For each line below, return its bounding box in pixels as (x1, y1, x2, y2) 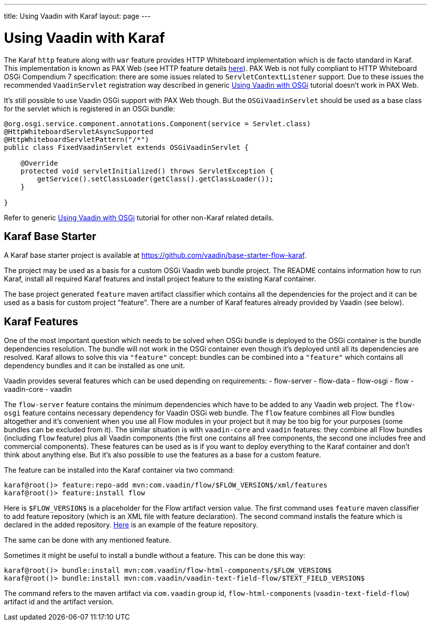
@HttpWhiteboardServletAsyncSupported (4, 127, 154, 136)
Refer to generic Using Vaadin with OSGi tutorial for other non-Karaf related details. (4, 213, 274, 222)
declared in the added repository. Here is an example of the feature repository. (4, 521, 258, 529)
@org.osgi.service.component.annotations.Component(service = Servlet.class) (4, 119, 311, 128)
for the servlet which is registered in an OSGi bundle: (4, 104, 175, 113)
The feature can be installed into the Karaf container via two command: (4, 466, 235, 475)
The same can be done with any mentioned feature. (4, 536, 171, 545)
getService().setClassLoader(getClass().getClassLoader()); (37, 174, 274, 183)
